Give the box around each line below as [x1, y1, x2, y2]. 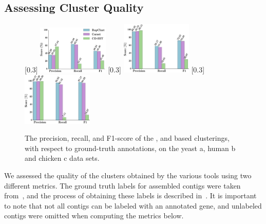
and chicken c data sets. [25, 153, 100, 163]
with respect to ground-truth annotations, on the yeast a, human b [25, 142, 236, 153]
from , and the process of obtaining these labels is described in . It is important [4, 190, 257, 201]
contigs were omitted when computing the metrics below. [4, 210, 184, 221]
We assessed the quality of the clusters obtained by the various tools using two [4, 170, 252, 180]
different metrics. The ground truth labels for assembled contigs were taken [4, 180, 241, 191]
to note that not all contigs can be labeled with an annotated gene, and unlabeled [4, 200, 262, 211]
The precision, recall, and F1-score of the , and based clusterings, [25, 133, 230, 143]
